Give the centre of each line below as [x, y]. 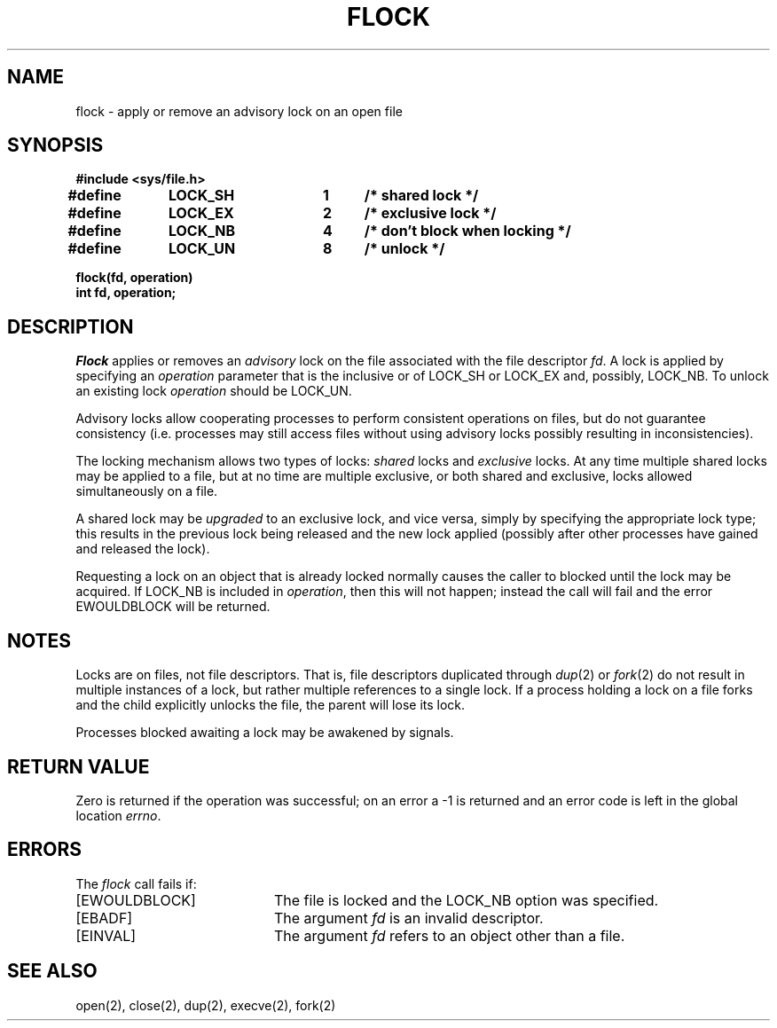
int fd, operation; [126, 293]
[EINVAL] [106, 935]
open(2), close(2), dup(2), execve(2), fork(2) [206, 1005]
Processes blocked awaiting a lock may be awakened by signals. [265, 733]
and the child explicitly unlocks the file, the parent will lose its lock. [271, 705]
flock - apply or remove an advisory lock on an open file [239, 111]
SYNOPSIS [55, 145]
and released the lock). [143, 549]
